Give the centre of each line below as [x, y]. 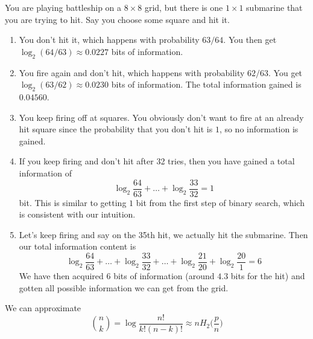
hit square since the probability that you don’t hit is [116, 129]
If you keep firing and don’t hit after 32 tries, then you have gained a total [157, 161]
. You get [286, 72]
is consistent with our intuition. [77, 214]
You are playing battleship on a [63, 7]
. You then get [250, 40]
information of [45, 173]
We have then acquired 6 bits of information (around [117, 276]
